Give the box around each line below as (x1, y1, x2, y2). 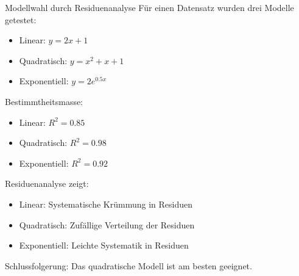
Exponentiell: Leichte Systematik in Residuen (19, 239, 189, 252)
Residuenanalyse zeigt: (5, 177, 89, 190)
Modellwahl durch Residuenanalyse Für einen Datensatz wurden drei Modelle (5, 1, 294, 13)
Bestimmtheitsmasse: (5, 95, 83, 107)
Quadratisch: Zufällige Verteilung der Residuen (19, 218, 195, 231)
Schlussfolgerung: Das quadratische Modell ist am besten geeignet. (5, 259, 252, 272)
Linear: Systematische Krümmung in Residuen (19, 197, 192, 210)
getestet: (5, 13, 37, 26)
